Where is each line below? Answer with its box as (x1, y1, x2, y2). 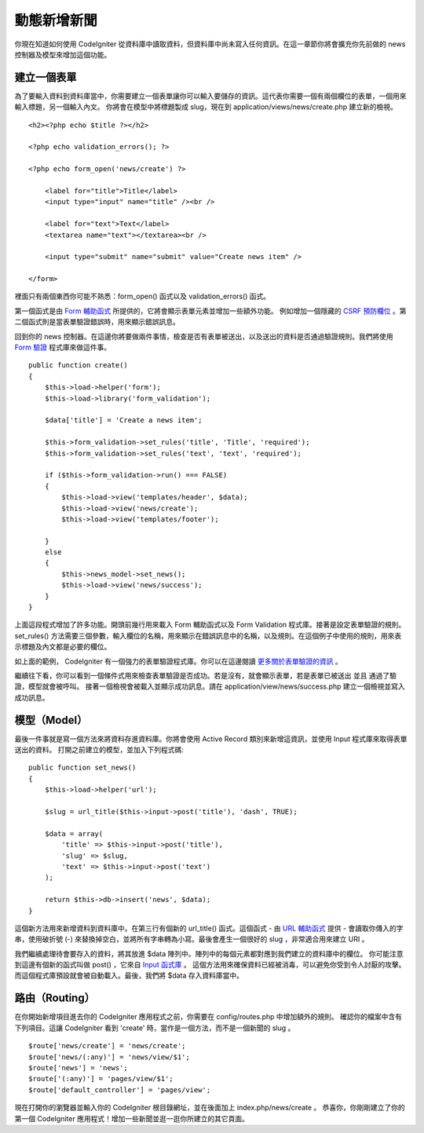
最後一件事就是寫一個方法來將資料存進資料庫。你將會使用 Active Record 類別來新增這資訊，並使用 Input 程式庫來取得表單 (14, 734, 408, 744)
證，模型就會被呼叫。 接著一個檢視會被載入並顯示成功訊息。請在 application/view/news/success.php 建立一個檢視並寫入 (14, 682, 406, 691)
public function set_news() (28, 763, 137, 773)
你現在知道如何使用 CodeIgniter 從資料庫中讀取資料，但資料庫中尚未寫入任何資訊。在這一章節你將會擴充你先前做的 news (14, 39, 406, 49)
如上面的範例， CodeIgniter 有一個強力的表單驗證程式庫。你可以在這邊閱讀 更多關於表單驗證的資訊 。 (14, 656, 342, 666)
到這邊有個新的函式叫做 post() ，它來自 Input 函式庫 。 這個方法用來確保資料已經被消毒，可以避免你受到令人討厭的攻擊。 (14, 960, 406, 970)
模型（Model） (14, 713, 88, 726)
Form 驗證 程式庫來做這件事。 (14, 342, 111, 353)
